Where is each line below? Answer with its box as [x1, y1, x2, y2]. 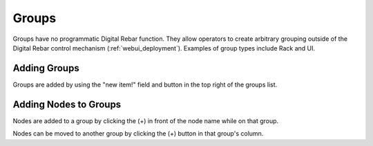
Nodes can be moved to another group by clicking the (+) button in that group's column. [12, 129, 264, 138]
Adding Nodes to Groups [12, 98, 122, 110]
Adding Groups [12, 62, 79, 74]
